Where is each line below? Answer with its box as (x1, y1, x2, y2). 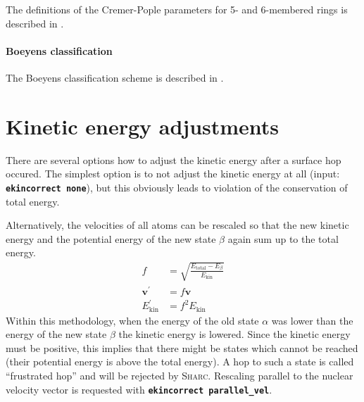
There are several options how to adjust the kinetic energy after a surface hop (6, 152, 341, 167)
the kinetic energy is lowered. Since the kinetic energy (118, 327, 351, 341)
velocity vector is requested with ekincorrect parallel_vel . (6, 382, 272, 396)
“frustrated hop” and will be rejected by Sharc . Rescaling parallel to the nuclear (6, 368, 353, 382)
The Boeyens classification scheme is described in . (6, 70, 224, 84)
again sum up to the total (227, 231, 339, 246)
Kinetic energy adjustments (6, 111, 280, 140)
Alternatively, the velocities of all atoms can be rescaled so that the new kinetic (6, 218, 349, 232)
